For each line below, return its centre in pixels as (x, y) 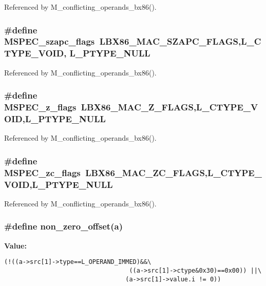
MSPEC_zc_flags (42, 172)
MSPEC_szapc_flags (50, 41)
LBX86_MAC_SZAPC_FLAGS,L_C (180, 41)
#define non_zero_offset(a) (63, 226)
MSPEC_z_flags (40, 107)
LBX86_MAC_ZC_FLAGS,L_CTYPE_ (174, 172)
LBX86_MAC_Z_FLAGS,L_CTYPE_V (169, 107)
